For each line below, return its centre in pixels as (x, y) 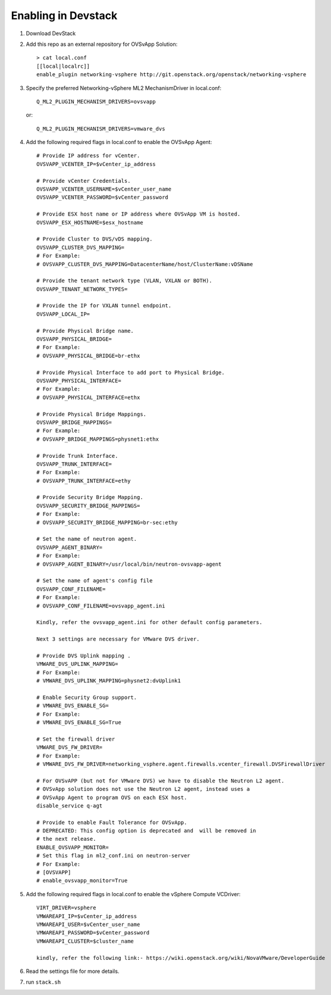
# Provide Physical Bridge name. (85, 331)
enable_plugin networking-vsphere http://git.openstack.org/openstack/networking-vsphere (171, 75)
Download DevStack (51, 33)
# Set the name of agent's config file (95, 581)
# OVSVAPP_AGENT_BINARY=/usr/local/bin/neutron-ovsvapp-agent (129, 564)
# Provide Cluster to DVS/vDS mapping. (95, 239)
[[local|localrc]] (63, 66)
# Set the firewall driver (76, 739)
